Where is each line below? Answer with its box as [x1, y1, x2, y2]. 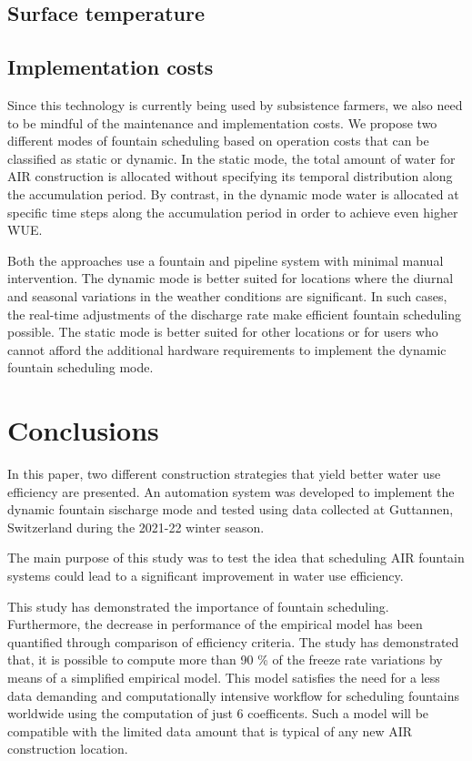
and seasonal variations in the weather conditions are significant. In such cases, [7, 286, 447, 305]
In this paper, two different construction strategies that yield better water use [7, 464, 441, 483]
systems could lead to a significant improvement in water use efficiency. [7, 565, 404, 584]
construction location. [7, 739, 128, 758]
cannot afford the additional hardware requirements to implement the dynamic [7, 340, 447, 359]
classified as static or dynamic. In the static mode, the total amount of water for [7, 148, 456, 167]
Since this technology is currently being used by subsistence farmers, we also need [7, 95, 463, 114]
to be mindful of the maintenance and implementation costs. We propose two [7, 113, 437, 132]
